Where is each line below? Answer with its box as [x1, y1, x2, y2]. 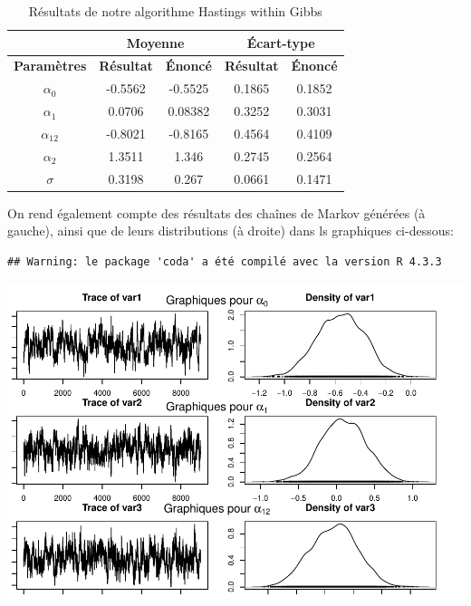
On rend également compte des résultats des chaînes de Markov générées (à [7, 203, 426, 222]
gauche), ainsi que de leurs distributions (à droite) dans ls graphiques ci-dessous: [7, 221, 454, 240]
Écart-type [246, 33, 315, 52]
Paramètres [14, 56, 87, 75]
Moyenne [126, 33, 185, 52]
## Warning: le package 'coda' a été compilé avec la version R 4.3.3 [7, 255, 442, 268]
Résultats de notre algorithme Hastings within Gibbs [28, 2, 322, 20]
